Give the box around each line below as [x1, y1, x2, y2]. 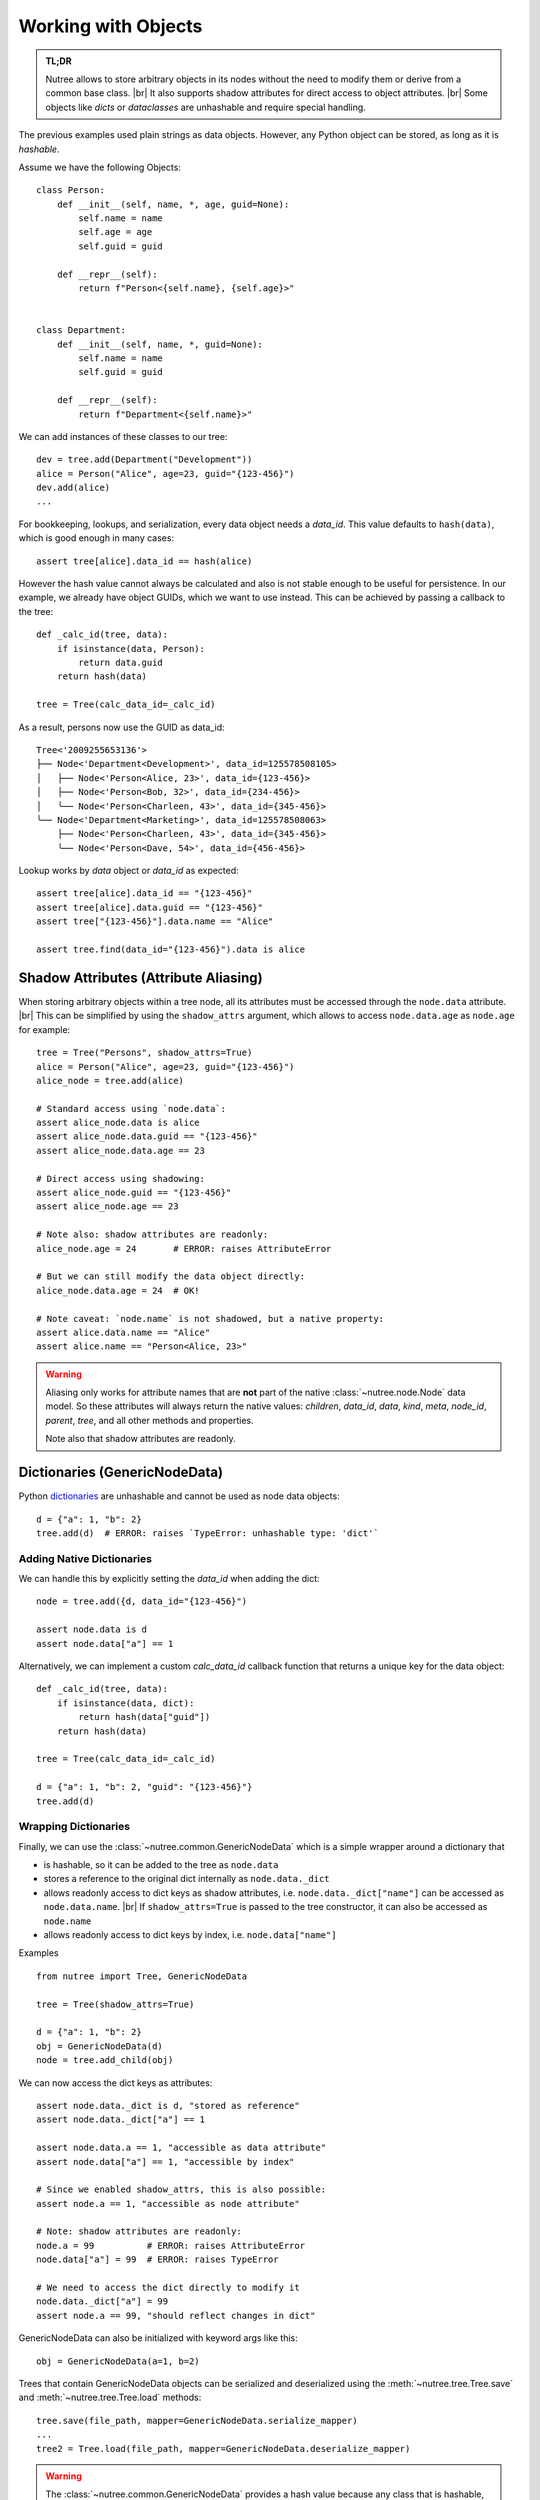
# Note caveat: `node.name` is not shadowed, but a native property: [36, 1313, 385, 1324]
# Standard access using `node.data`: [36, 1103, 227, 1114]
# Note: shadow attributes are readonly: [36, 2226, 242, 2237]
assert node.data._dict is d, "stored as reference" [36, 2100, 300, 2111]
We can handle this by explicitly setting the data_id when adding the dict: [18, 1573, 320, 1585]
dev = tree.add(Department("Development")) [36, 454, 253, 465]
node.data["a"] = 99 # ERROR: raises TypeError [36, 2254, 279, 2265]
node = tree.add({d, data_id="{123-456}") [36, 1596, 248, 1607]
